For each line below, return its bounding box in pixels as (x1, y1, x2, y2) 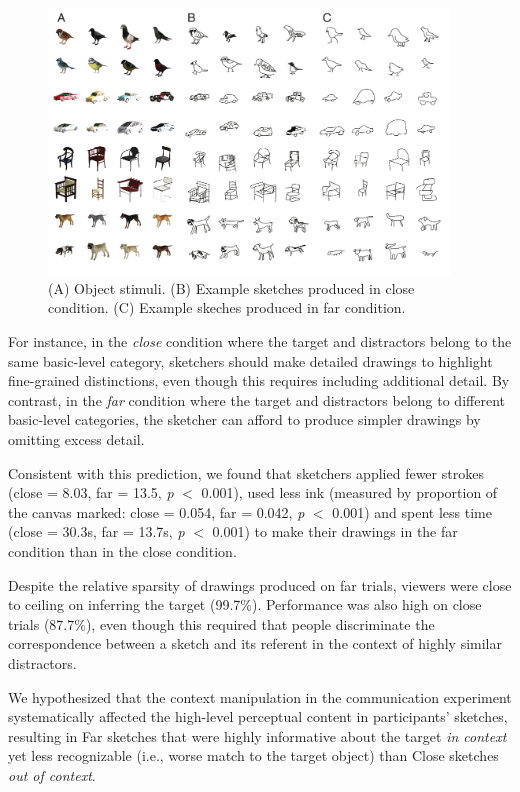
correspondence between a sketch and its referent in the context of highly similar (8, 633, 502, 654)
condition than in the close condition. (8, 541, 237, 562)
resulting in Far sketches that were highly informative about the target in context (8, 725, 507, 746)
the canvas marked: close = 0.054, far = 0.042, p (8, 501, 305, 522)
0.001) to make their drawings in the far (212, 521, 458, 542)
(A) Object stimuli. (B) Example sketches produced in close (48, 277, 415, 298)
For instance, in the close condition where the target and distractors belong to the (8, 331, 512, 352)
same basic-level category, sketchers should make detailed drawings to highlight (8, 350, 493, 371)
